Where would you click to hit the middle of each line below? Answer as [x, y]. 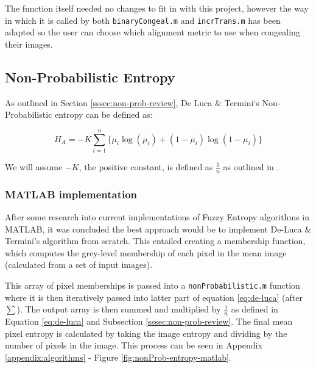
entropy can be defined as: [104, 114]
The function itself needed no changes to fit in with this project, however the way [157, 8]
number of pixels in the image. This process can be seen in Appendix [134, 345]
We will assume [34, 166]
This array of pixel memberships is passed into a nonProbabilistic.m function [153, 285]
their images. [29, 44]
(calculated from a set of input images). [79, 265]
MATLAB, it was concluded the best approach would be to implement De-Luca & [158, 229]
